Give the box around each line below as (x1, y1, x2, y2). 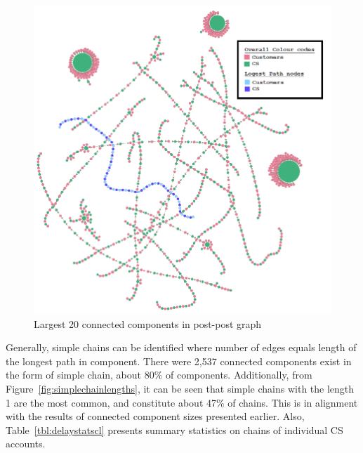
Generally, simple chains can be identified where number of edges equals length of (6, 340, 357, 355)
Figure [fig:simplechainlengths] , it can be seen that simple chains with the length (6, 381, 355, 395)
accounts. (6, 436, 46, 451)
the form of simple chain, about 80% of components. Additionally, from (6, 367, 312, 382)
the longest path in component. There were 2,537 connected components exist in (6, 353, 352, 368)
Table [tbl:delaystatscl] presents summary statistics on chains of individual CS (6, 422, 343, 437)
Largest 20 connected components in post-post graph (34, 316, 262, 331)
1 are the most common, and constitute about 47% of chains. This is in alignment (6, 395, 358, 409)
